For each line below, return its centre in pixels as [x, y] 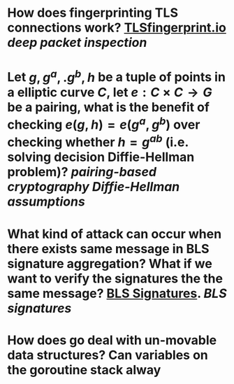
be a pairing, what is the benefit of [108, 107]
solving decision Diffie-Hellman [101, 157]
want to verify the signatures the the [115, 278]
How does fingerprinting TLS [93, 13]
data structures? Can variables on [108, 355]
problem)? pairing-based [82, 172]
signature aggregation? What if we [110, 263]
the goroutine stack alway [84, 370]
